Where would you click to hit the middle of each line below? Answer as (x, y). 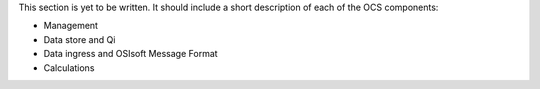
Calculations (69, 67)
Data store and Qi (79, 39)
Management (71, 26)
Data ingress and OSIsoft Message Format (131, 54)
